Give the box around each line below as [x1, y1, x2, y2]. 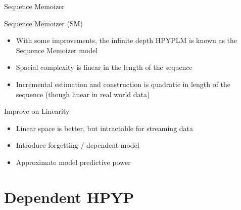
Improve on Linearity [4, 106, 70, 116]
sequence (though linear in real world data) [16, 89, 150, 99]
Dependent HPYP [4, 186, 134, 207]
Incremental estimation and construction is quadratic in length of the [16, 78, 231, 89]
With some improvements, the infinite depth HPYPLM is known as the [16, 35, 237, 46]
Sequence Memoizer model [16, 45, 98, 55]
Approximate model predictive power [16, 156, 131, 167]
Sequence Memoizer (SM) [4, 18, 83, 28]
